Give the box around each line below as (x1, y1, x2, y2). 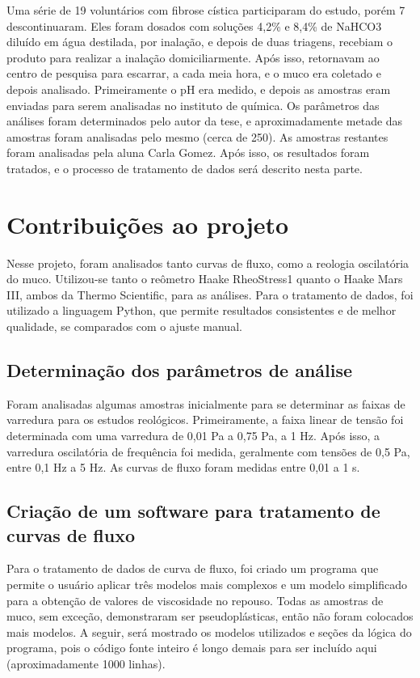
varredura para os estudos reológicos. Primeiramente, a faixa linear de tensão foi (6, 411, 404, 428)
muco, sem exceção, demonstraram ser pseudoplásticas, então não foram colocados (6, 608, 414, 625)
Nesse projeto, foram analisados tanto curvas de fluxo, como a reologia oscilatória (6, 254, 409, 271)
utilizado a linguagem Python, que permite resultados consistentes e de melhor (6, 302, 397, 319)
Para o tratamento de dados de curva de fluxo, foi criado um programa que (6, 560, 379, 577)
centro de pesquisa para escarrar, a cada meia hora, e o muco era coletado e (6, 65, 381, 82)
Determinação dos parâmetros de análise (6, 358, 353, 383)
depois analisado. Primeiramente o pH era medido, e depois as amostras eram (6, 80, 391, 97)
